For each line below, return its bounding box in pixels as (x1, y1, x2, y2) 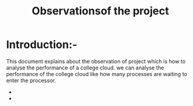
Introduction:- (6, 38, 78, 52)
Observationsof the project (32, 4, 169, 18)
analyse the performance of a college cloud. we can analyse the (6, 64, 164, 71)
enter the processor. (6, 77, 56, 84)
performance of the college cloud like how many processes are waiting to (6, 70, 188, 77)
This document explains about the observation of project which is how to (6, 57, 186, 65)
